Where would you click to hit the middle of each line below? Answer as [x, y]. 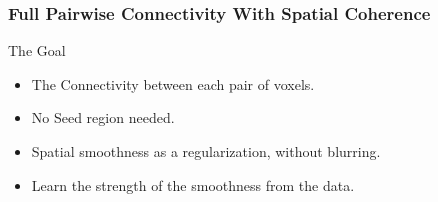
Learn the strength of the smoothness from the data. [193, 184]
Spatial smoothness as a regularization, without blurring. [206, 151]
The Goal [37, 50]
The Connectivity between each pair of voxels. [173, 83]
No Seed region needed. [103, 117]
